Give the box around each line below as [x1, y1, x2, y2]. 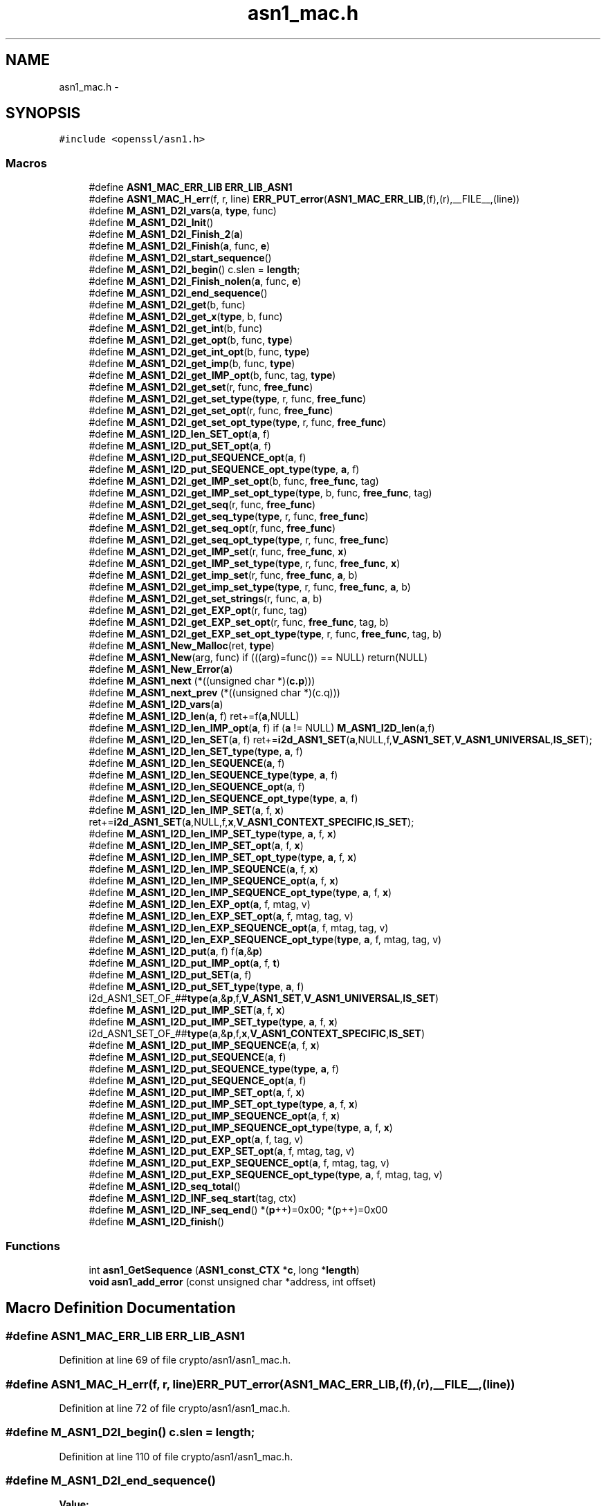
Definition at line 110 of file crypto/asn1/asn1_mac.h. [59, 1450, 293, 1462]
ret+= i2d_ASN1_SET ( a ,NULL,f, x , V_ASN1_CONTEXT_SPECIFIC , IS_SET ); [89, 816, 414, 828]
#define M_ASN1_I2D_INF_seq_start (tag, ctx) [89, 1192, 297, 1205]
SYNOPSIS [6, 104, 81, 122]
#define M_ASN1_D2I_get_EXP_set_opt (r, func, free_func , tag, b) [89, 616, 389, 629]
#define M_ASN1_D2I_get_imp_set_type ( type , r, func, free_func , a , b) [89, 581, 411, 593]
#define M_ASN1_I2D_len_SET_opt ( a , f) [89, 428, 270, 440]
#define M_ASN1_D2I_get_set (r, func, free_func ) [89, 381, 313, 393]
